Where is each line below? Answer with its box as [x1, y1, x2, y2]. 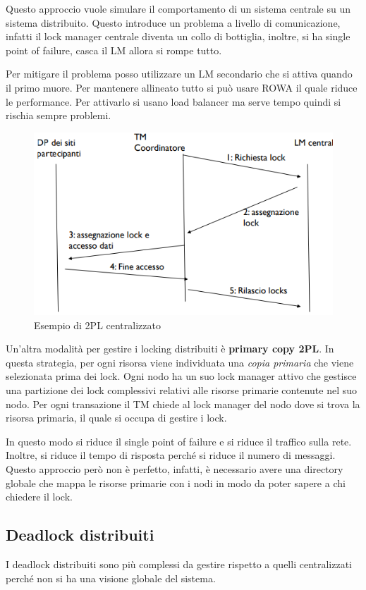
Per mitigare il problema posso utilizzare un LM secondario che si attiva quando [6, 66, 353, 81]
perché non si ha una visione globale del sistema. [6, 570, 216, 585]
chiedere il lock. [6, 489, 73, 504]
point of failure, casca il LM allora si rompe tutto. [6, 42, 222, 57]
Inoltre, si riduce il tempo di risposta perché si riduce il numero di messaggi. [6, 448, 336, 462]
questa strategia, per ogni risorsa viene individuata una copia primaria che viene [6, 355, 354, 369]
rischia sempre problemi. [6, 108, 111, 123]
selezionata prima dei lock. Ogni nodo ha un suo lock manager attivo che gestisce [6, 369, 357, 383]
